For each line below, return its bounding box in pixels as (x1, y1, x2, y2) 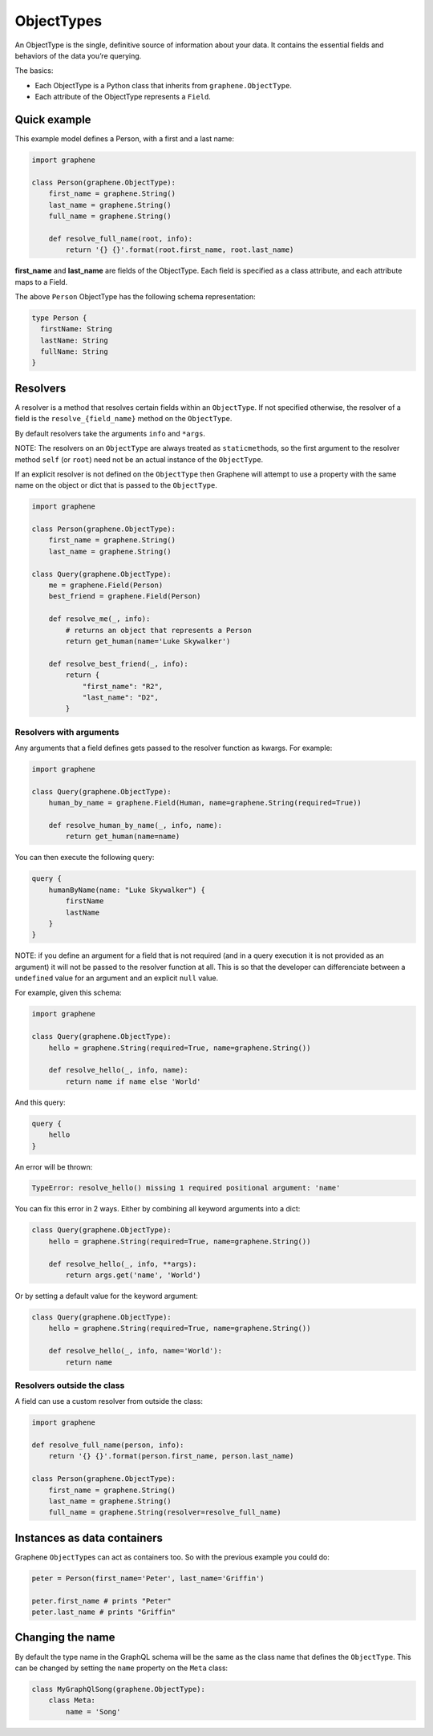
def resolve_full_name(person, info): (31, 1441, 184, 1450)
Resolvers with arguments (14, 726, 119, 737)
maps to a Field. (14, 277, 68, 286)
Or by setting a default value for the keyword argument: (14, 1292, 198, 1300)
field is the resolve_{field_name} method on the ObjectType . (14, 414, 233, 424)
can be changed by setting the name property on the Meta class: (14, 1663, 229, 1673)
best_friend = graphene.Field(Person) (48, 592, 201, 601)
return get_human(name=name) (65, 832, 180, 842)
